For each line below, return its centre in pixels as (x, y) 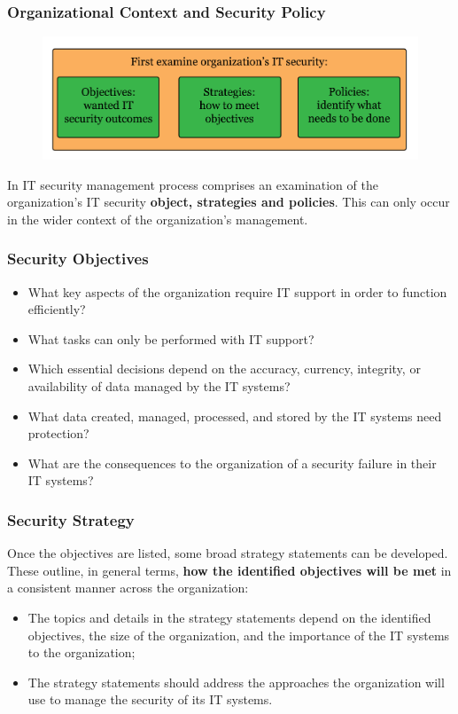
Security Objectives (78, 259)
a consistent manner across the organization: (128, 588)
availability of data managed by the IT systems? (159, 386)
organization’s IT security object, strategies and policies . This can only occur (229, 202)
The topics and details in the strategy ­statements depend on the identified (229, 617)
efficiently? (57, 309)
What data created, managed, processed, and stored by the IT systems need (235, 416)
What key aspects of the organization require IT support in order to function (237, 291)
